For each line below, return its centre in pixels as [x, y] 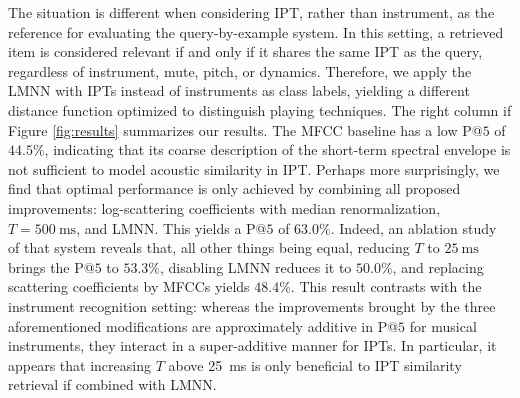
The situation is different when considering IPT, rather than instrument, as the [251, 12]
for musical [443, 325]
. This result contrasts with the [386, 286]
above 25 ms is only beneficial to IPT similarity [315, 364]
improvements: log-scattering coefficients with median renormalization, [224, 207]
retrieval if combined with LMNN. [112, 384]
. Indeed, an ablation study [413, 227]
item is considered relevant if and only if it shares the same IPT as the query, [245, 51]
